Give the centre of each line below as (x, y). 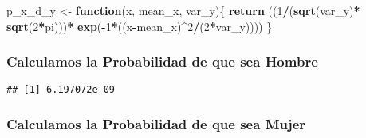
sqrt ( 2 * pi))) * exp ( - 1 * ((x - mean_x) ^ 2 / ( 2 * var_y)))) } (140, 26)
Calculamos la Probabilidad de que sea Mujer (156, 123)
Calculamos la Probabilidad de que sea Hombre (162, 61)
